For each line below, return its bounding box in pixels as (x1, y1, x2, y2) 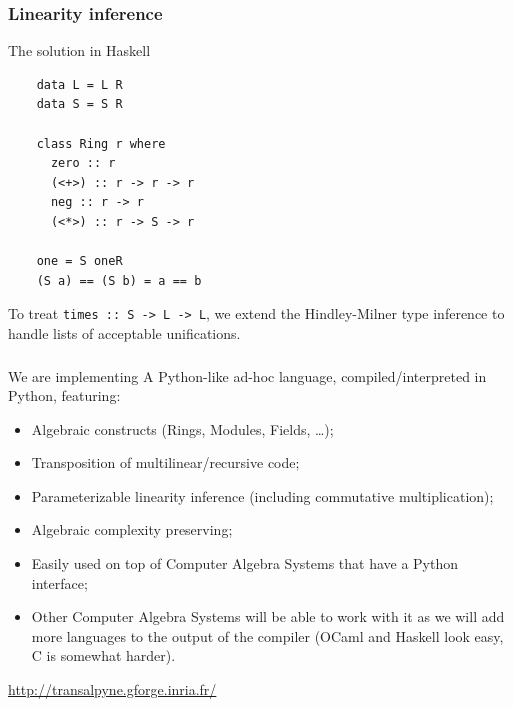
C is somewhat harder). (31, 645, 176, 666)
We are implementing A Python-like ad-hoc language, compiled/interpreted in (8, 365, 487, 386)
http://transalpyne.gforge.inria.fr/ (8, 679, 217, 700)
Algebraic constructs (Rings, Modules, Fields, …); (31, 418, 334, 439)
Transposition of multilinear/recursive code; (31, 452, 300, 473)
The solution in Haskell (8, 40, 151, 61)
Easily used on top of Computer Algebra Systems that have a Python (31, 553, 459, 574)
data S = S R (36, 97, 123, 112)
